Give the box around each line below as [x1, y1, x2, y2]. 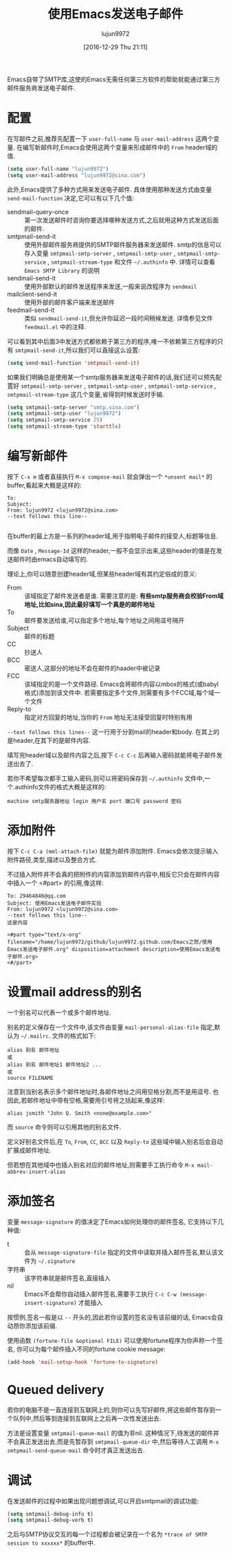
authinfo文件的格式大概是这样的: [14, 782, 107, 791]
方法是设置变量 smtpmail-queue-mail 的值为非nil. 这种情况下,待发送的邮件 [7, 1428, 213, 1437]
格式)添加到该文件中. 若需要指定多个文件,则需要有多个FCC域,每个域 [24, 688, 214, 696]
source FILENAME [7, 1074, 54, 1081]
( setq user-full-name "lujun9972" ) [7, 165, 109, 172]
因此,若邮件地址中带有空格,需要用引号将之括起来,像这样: [7, 1096, 165, 1104]
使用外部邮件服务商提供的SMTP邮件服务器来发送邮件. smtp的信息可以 [24, 240, 222, 249]
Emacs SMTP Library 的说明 [24, 266, 100, 274]
